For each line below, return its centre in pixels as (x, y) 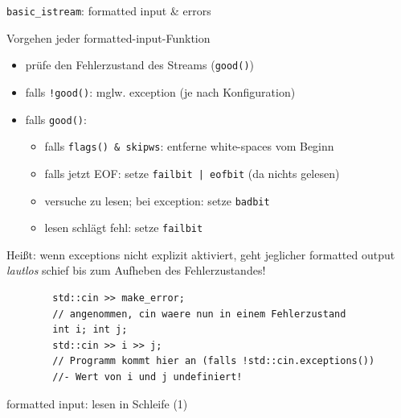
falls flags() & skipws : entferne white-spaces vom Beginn (189, 146)
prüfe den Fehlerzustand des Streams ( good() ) (140, 65)
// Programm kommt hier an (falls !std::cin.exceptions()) (214, 361)
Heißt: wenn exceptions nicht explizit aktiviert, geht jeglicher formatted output (201, 254)
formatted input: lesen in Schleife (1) (97, 403)
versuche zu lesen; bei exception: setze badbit (157, 200)
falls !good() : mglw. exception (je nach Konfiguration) (160, 91)
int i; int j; (90, 330)
